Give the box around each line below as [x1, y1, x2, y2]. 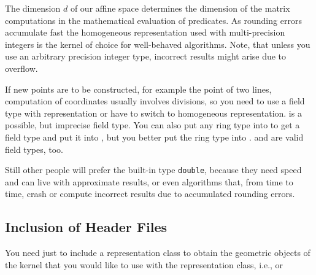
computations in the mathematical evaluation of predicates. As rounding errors [5, 14, 302, 26]
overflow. [5, 61, 38, 74]
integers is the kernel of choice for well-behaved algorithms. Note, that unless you [5, 37, 310, 50]
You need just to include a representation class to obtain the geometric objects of [5, 246, 310, 259]
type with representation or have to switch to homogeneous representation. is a [5, 106, 302, 119]
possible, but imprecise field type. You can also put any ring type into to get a [5, 118, 300, 131]
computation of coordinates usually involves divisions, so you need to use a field [5, 95, 305, 107]
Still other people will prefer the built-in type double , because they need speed [5, 163, 302, 176]
